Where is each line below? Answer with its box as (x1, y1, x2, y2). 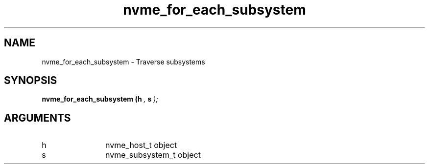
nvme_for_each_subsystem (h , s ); (42, 95, 158, 104)
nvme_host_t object (105, 140, 177, 150)
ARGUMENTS (4, 111, 71, 124)
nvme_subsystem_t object (105, 150, 201, 160)
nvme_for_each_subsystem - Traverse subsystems (42, 57, 205, 66)
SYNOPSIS (4, 74, 57, 87)
